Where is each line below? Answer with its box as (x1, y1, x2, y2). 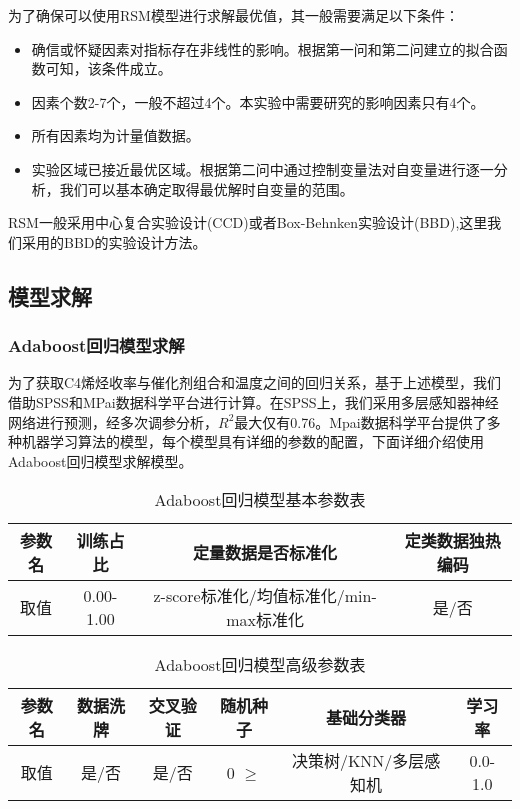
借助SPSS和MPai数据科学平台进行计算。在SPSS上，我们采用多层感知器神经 (8, 391, 499, 412)
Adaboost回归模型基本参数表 (154, 488, 366, 512)
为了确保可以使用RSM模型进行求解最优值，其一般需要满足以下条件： (8, 5, 459, 25)
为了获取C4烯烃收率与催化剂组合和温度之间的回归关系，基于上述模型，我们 (8, 372, 502, 393)
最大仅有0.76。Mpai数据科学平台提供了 (234, 411, 487, 432)
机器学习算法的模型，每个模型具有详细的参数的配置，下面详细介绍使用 (21, 431, 484, 452)
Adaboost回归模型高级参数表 (154, 653, 366, 677)
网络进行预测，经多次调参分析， (8, 411, 218, 432)
